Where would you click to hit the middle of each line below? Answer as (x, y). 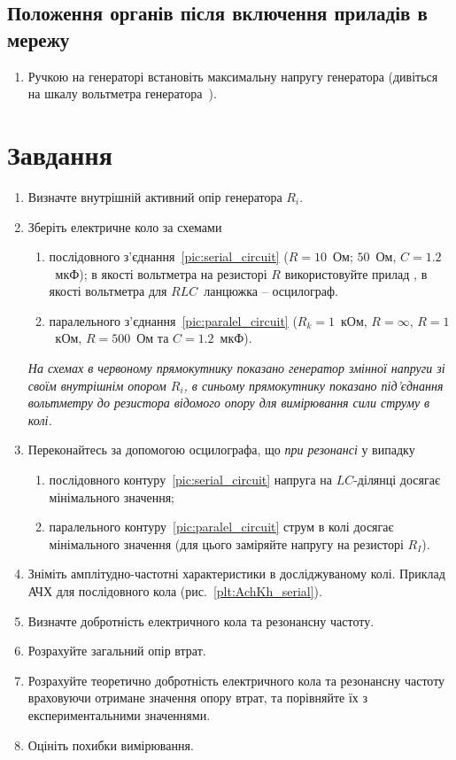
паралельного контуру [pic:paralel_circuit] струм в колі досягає (221, 527)
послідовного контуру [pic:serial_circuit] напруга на (190, 480)
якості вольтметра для (108, 291)
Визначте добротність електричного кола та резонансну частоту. (201, 620)
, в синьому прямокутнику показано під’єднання (313, 385)
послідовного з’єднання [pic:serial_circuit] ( (169, 256)
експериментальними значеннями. (119, 714)
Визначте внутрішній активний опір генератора (155, 196)
